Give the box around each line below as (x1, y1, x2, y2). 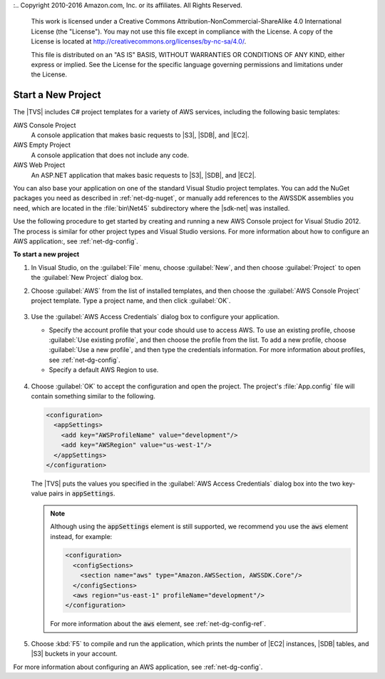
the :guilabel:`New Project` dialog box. (31, 273, 143, 282)
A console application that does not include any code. (31, 151, 189, 159)
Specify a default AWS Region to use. (48, 366, 159, 374)
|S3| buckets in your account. (31, 650, 118, 658)
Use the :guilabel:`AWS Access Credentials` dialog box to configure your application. (31, 313, 280, 321)
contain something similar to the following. (31, 392, 156, 401)
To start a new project (13, 250, 80, 258)
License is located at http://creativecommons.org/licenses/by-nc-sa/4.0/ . (31, 37, 247, 46)
